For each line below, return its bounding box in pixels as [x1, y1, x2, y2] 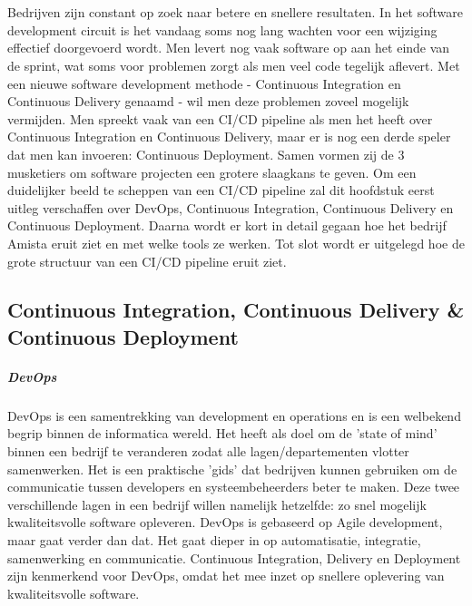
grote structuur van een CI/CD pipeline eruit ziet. [7, 251, 287, 270]
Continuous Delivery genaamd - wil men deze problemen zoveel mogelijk [7, 92, 409, 111]
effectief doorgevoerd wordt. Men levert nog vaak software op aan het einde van [7, 38, 450, 57]
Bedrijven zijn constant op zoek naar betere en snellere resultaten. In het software [7, 3, 463, 22]
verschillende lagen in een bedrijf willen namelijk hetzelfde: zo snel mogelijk [7, 494, 427, 513]
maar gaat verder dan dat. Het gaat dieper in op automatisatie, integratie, [7, 530, 421, 549]
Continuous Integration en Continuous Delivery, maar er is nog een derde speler [7, 127, 451, 146]
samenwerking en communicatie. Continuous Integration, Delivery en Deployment [7, 548, 461, 567]
